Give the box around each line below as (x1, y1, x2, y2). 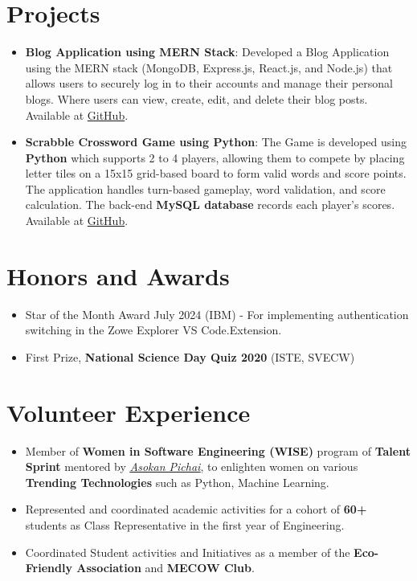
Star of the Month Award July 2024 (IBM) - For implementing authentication (25, 305, 409, 322)
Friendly (25, 559, 72, 576)
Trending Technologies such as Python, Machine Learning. (25, 473, 329, 490)
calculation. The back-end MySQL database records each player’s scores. (25, 196, 395, 213)
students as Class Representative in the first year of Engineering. (25, 517, 345, 534)
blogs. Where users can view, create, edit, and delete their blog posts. (25, 90, 368, 107)
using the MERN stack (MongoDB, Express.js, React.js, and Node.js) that (25, 59, 393, 76)
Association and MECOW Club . (76, 559, 255, 576)
